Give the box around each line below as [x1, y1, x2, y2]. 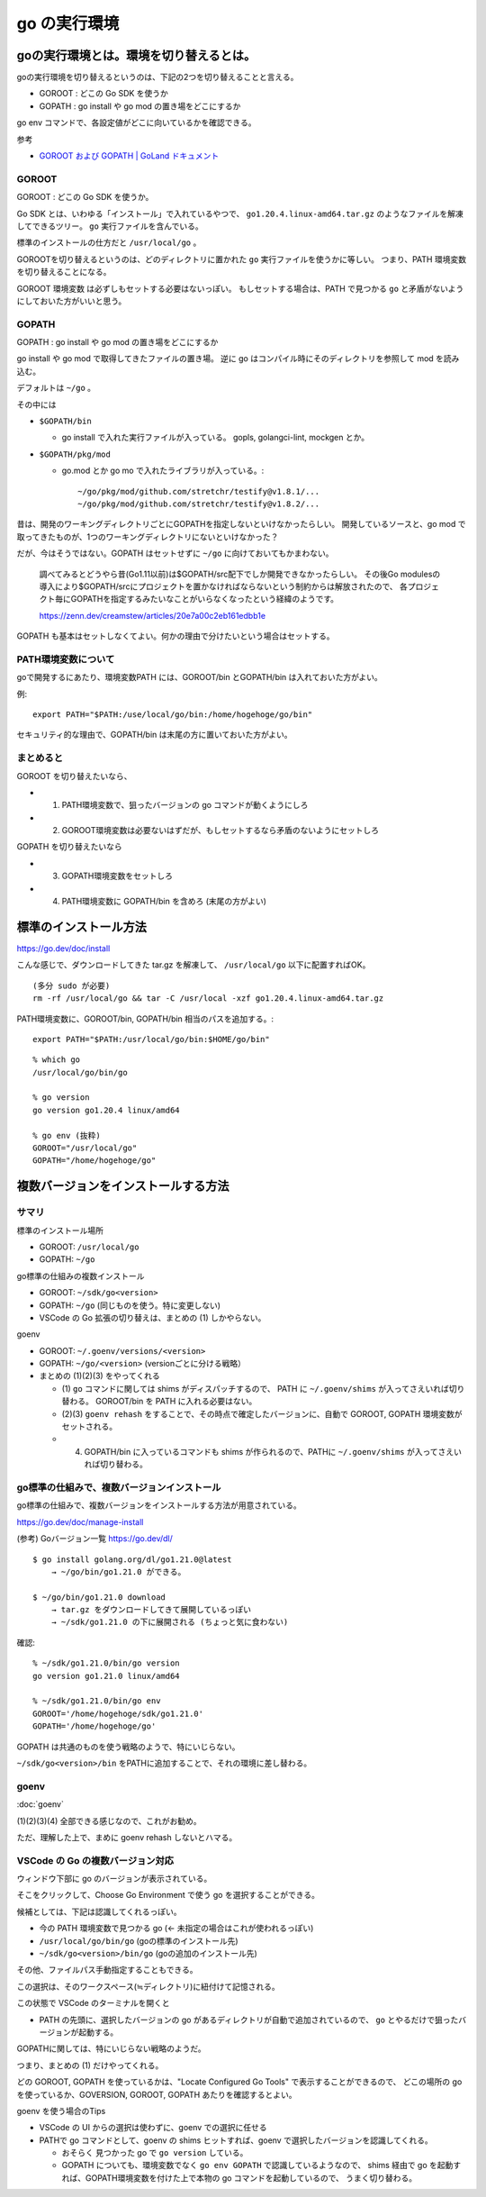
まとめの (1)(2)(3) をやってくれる [39, 1370, 161, 1382]
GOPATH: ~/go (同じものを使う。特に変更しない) [39, 1300, 220, 1311]
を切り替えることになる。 [16, 267, 112, 277]
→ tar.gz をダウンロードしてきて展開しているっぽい [50, 1604, 252, 1615]
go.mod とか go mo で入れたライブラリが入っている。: [61, 465, 265, 477]
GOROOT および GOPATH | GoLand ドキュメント [39, 150, 220, 161]
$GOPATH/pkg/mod [39, 449, 112, 459]
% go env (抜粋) [32, 1130, 101, 1140]
